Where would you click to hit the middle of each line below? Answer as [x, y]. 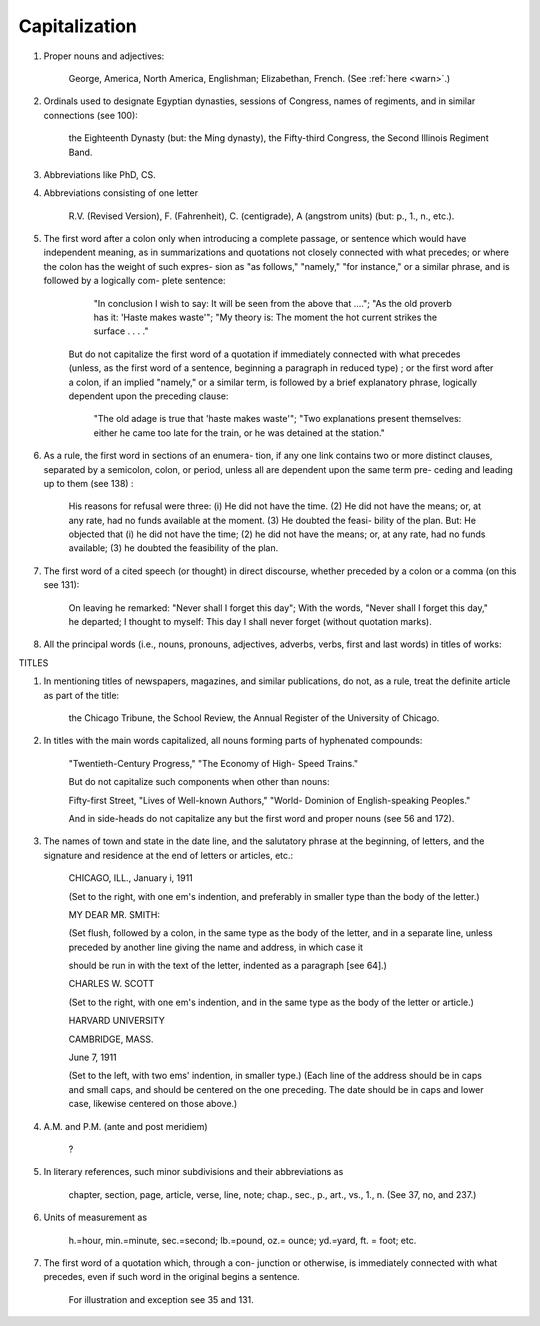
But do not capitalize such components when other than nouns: [199, 782]
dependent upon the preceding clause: [148, 396]
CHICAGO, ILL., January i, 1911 [131, 878]
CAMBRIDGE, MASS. [111, 1039]
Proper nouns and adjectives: [104, 56]
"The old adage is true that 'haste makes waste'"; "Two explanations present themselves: [277, 419]
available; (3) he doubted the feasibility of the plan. [173, 548]
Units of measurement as [95, 1217]
